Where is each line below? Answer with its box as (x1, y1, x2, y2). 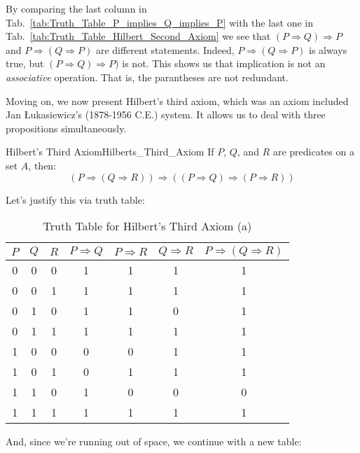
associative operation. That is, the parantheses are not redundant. (6, 69, 289, 84)
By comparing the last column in (6, 1, 147, 15)
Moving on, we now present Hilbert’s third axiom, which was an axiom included (6, 93, 349, 108)
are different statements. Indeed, (95, 42, 235, 57)
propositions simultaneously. (6, 120, 127, 135)
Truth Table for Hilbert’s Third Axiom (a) (43, 218, 252, 235)
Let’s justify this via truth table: (6, 192, 145, 207)
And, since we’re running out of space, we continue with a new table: (6, 434, 302, 449)
